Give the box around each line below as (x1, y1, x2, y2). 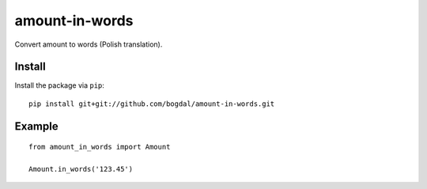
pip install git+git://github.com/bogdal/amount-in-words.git (28, 99, 275, 108)
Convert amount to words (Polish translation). (14, 40, 163, 49)
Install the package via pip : (14, 81, 104, 90)
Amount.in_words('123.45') (28, 164, 134, 174)
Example (14, 119, 59, 133)
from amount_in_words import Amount (28, 142, 171, 152)
